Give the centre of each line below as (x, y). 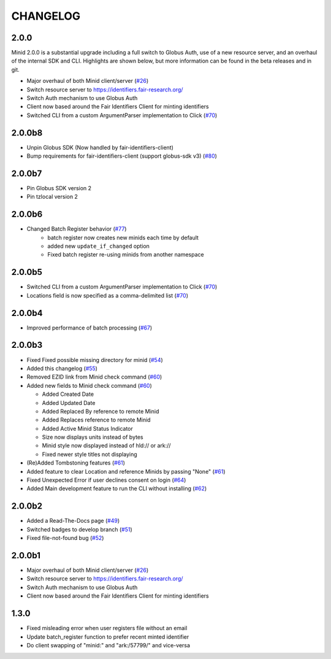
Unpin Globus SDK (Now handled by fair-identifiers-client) (100, 147)
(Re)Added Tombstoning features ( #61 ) (76, 463)
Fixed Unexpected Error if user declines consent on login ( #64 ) (106, 480)
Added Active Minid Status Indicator (87, 428)
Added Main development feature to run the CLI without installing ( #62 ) (117, 488)
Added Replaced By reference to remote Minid (101, 411)
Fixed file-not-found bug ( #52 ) (65, 538)
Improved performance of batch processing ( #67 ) (89, 328)
